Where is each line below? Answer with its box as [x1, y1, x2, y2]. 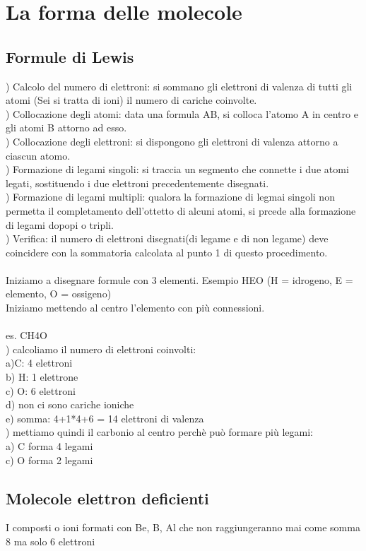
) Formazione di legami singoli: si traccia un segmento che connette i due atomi [6, 162, 349, 177]
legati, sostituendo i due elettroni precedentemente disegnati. [6, 175, 269, 190]
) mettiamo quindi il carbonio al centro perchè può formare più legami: [6, 425, 313, 439]
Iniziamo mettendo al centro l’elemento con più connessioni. [6, 300, 265, 315]
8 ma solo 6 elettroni [6, 534, 95, 548]
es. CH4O [6, 328, 47, 343]
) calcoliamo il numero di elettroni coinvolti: [6, 341, 196, 356]
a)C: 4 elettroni [6, 355, 73, 370]
